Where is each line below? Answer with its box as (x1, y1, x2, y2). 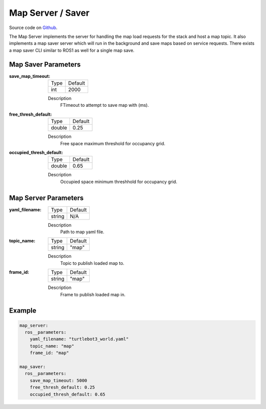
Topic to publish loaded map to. (60, 260, 125, 266)
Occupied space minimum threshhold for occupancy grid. (60, 179, 177, 185)
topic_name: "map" (30, 343, 74, 349)
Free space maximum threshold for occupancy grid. (60, 140, 166, 146)
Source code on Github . (9, 25, 58, 31)
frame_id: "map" (30, 350, 69, 356)
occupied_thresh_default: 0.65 (30, 391, 105, 397)
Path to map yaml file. (60, 229, 104, 235)
